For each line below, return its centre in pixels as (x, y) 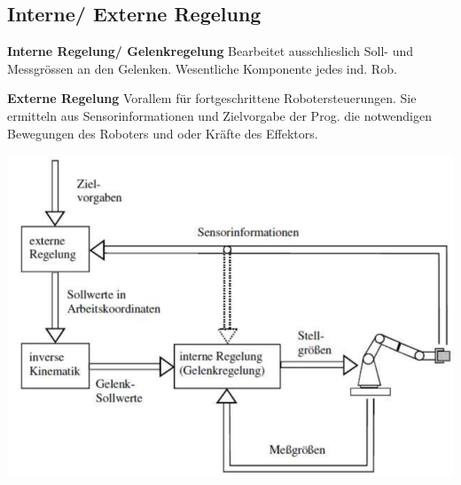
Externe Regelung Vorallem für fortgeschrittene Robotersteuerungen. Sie (212, 98)
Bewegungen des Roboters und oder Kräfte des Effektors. (163, 133)
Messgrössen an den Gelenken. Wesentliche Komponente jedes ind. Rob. (202, 68)
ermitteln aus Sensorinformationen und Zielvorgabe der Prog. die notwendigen (219, 115)
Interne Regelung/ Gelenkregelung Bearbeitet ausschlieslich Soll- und (211, 51)
